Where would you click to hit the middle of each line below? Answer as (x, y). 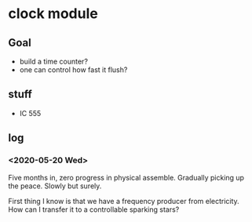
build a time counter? (54, 61)
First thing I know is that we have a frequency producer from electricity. (124, 201)
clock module (53, 14)
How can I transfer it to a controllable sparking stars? (94, 209)
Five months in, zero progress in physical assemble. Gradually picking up (126, 177)
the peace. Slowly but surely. (55, 186)
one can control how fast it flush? (73, 70)
